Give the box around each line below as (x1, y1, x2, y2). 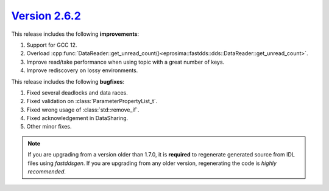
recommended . (27, 168, 66, 175)
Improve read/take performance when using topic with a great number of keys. (26, 58, 225, 65)
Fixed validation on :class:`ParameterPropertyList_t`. (26, 98, 158, 105)
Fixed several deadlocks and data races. (26, 89, 128, 96)
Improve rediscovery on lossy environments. (26, 67, 138, 74)
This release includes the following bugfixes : (11, 78, 125, 85)
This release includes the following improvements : (11, 30, 140, 38)
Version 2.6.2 (11, 9, 82, 22)
